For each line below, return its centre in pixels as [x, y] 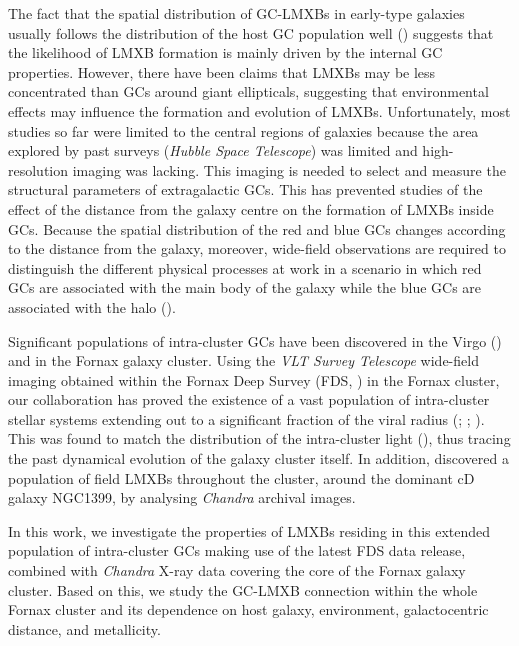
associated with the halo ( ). [92, 306]
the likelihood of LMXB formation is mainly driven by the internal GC [225, 52]
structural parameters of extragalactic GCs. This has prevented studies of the [245, 189]
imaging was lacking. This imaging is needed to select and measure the [289, 169]
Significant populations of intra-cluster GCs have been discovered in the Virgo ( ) [255, 340]
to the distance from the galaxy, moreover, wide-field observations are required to [257, 248]
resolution [38, 169]
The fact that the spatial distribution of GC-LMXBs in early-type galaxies [236, 13]
